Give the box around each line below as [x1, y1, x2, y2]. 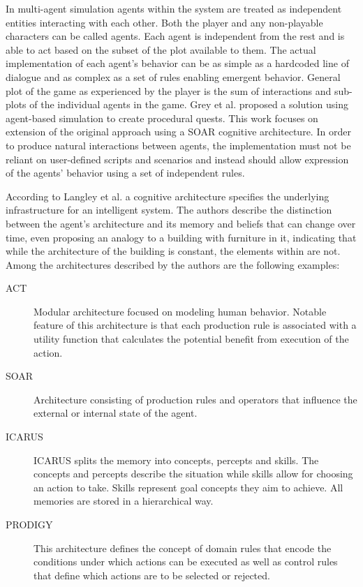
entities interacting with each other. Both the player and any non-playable [6, 15, 323, 29]
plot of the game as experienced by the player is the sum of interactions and [6, 83, 332, 98]
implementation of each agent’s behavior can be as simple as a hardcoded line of [6, 56, 349, 70]
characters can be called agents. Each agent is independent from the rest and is [6, 29, 345, 43]
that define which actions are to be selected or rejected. [34, 567, 270, 582]
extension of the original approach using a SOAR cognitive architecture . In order [6, 124, 351, 139]
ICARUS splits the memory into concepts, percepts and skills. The [34, 452, 319, 467]
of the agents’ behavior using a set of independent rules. [6, 165, 245, 180]
